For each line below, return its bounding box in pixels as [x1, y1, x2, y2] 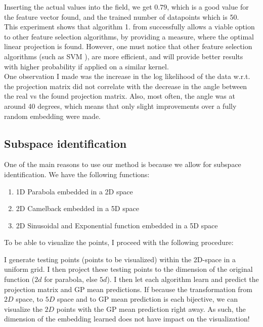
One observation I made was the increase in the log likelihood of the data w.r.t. [4, 71, 250, 81]
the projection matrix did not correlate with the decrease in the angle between [4, 80, 247, 91]
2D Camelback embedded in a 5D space [16, 203, 139, 214]
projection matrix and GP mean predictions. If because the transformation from [4, 283, 252, 294]
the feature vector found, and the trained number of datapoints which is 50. [4, 11, 239, 22]
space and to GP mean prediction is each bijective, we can [57, 294, 238, 304]
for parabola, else [44, 274, 98, 284]
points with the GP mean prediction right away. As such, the [56, 303, 246, 314]
